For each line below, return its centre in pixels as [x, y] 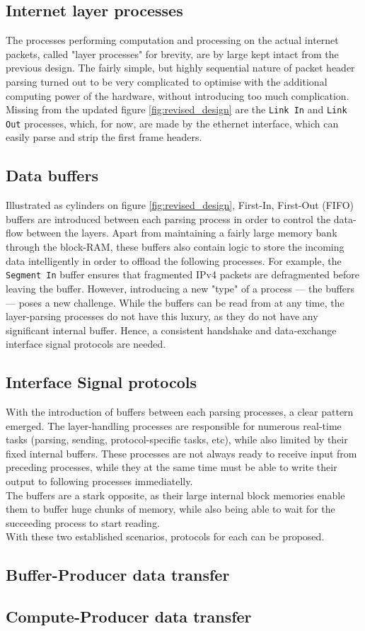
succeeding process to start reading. [83, 522]
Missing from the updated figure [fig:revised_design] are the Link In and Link [176, 109]
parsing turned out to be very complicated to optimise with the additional [167, 81]
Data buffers [52, 175]
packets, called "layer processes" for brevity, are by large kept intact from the [172, 53]
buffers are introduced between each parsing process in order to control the [168, 218]
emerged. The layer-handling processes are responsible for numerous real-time [174, 425]
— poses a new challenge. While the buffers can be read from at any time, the [175, 302]
